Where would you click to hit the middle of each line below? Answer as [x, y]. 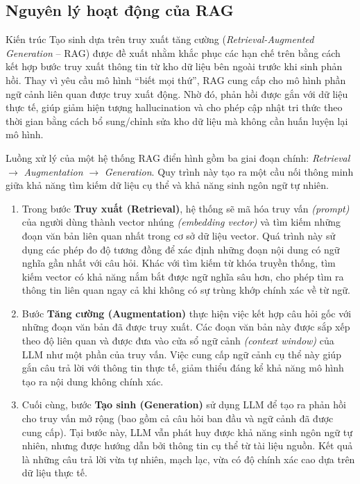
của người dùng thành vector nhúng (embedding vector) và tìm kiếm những [181, 222]
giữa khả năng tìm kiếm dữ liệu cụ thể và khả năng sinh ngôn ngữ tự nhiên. [168, 185]
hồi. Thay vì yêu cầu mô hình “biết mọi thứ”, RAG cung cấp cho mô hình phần [176, 80]
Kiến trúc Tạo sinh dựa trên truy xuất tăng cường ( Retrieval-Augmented [160, 39]
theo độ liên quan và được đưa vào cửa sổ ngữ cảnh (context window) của [178, 341]
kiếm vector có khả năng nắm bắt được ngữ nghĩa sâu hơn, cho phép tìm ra [183, 276]
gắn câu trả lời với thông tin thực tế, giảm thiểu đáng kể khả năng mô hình [183, 368]
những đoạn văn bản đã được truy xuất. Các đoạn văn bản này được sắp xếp [186, 327]
